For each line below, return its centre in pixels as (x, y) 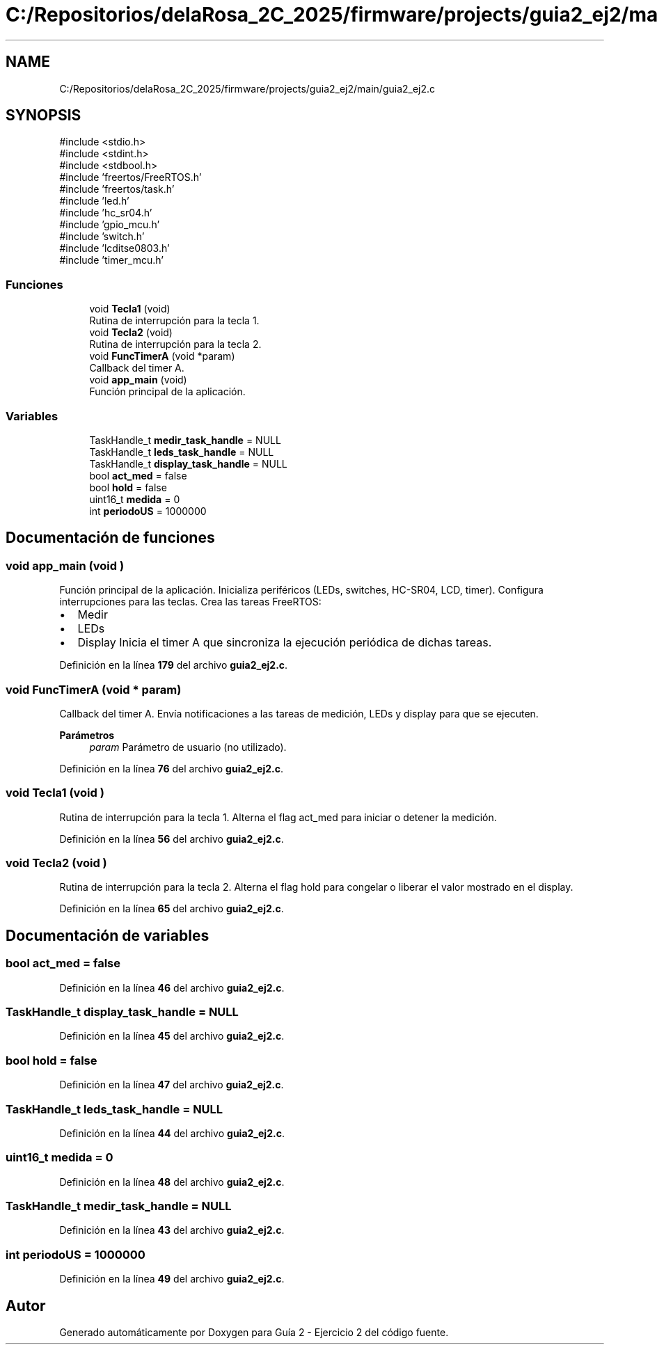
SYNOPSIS (43, 116)
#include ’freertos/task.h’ (117, 189)
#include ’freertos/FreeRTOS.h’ (130, 177)
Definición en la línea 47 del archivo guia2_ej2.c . (172, 1085)
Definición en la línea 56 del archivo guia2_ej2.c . (172, 839)
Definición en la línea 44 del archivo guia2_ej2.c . (172, 1133)
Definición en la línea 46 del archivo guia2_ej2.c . (172, 987)
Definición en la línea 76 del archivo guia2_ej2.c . (171, 768)
